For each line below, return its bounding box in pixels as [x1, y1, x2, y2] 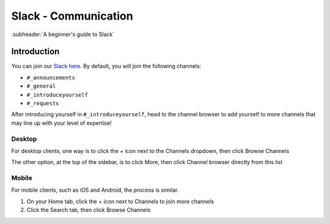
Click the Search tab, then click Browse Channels [26, 206, 151, 214]
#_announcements [26, 74, 76, 81]
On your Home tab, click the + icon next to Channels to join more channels [26, 198, 214, 205]
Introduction [11, 47, 60, 57]
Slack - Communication [11, 9, 134, 23]
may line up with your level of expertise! [11, 119, 112, 127]
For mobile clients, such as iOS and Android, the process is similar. [11, 187, 179, 194]
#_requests [26, 100, 59, 107]
